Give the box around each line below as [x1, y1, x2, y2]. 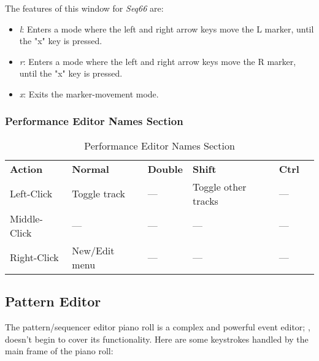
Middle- [10, 211, 43, 226]
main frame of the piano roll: [5, 344, 113, 357]
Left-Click [10, 186, 53, 201]
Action [10, 161, 43, 176]
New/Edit [72, 243, 115, 257]
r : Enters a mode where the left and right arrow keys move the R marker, [19, 55, 296, 67]
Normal [72, 161, 109, 176]
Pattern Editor [5, 292, 101, 311]
